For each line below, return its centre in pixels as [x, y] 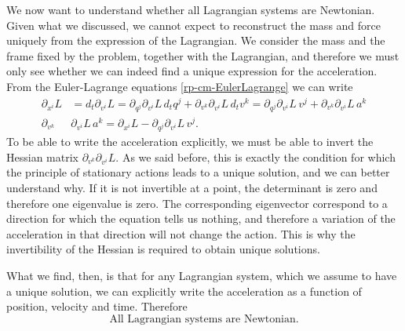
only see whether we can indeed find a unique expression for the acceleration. [192, 71]
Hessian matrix [42, 156]
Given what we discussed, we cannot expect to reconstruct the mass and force [193, 25]
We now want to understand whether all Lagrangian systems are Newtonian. [191, 9]
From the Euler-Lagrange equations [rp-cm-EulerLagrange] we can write [180, 86]
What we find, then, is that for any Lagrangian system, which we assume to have [202, 275]
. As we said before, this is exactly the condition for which [255, 156]
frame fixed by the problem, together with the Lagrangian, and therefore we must [203, 55]
